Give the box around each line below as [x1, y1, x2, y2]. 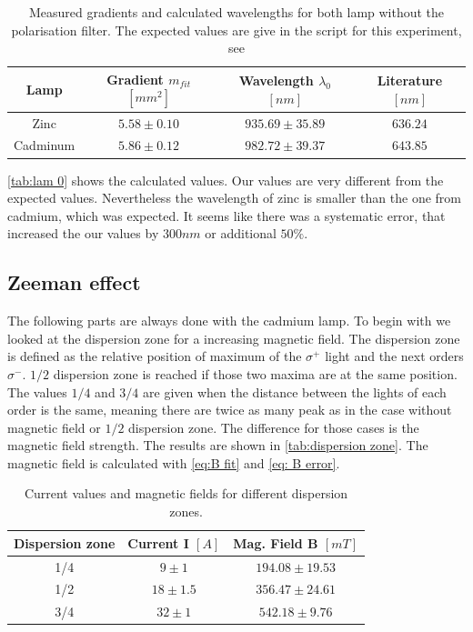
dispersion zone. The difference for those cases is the [128, 417, 419, 436]
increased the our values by [7, 224, 159, 243]
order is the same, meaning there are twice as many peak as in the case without [7, 400, 452, 419]
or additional [205, 224, 277, 243]
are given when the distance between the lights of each [143, 382, 447, 401]
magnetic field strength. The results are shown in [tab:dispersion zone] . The [7, 436, 428, 455]
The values [7, 382, 67, 401]
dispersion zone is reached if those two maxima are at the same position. [53, 364, 458, 383]
